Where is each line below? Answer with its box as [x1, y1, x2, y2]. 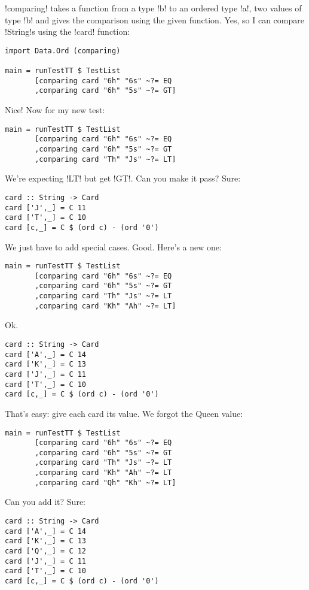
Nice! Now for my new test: [5, 104, 105, 116]
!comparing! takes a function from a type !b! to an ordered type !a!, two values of [5, 2, 302, 14]
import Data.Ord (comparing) [5, 46, 121, 55]
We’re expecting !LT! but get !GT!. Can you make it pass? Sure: [5, 172, 241, 184]
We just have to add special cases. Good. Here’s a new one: [5, 240, 222, 253]
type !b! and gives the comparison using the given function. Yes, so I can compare [5, 13, 304, 26]
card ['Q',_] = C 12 [5, 547, 87, 555]
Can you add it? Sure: [5, 495, 86, 508]
